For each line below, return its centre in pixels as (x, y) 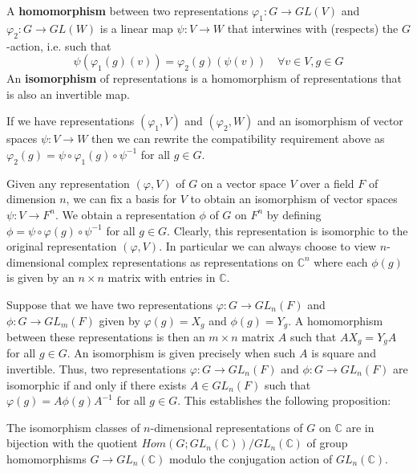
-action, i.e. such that (59, 45)
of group (327, 443)
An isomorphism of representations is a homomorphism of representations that (204, 78)
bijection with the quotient (72, 443)
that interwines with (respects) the (313, 28)
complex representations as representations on (181, 261)
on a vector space (243, 183)
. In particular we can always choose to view (268, 246)
